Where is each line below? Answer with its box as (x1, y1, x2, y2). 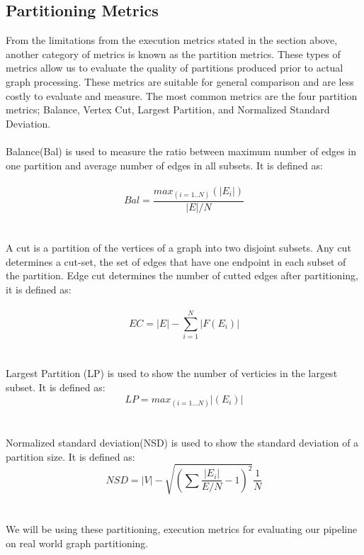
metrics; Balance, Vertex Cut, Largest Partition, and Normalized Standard (6, 102, 330, 117)
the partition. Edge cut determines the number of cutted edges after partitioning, (6, 268, 358, 283)
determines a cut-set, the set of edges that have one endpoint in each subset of (6, 254, 346, 269)
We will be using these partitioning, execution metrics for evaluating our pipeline (6, 521, 358, 536)
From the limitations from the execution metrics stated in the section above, (6, 33, 338, 47)
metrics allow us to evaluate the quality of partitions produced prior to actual (6, 60, 343, 75)
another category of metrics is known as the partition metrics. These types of (6, 46, 341, 61)
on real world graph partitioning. (6, 535, 149, 550)
